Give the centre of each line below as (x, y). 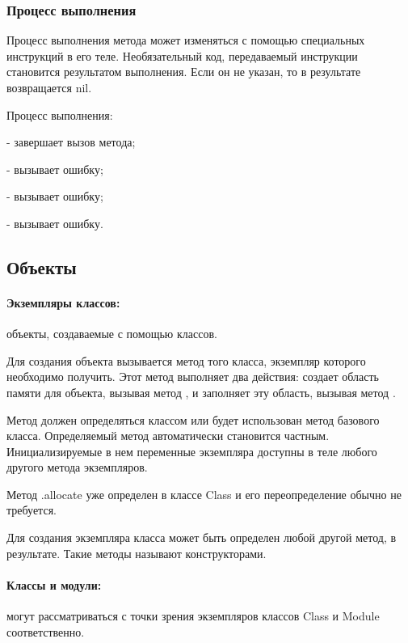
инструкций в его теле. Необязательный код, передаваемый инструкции (182, 55)
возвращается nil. (49, 87)
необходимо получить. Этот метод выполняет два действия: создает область (193, 376)
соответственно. (46, 631)
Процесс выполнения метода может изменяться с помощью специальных (186, 40)
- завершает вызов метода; (71, 142)
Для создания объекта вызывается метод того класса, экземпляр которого (186, 360)
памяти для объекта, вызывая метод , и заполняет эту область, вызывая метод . (201, 392)
